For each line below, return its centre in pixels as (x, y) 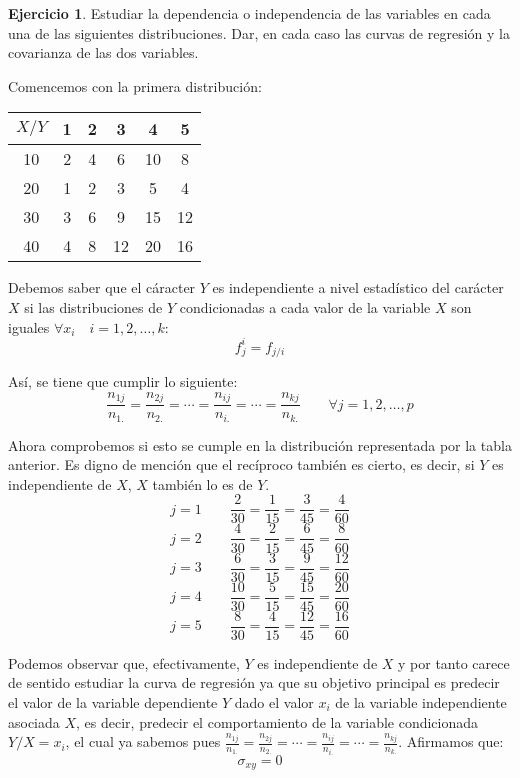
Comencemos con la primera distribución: (135, 85)
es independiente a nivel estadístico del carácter (358, 287)
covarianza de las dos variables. (103, 52)
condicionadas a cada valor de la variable (305, 306)
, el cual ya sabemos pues (143, 741)
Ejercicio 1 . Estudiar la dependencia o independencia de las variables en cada (249, 13)
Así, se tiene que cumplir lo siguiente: (123, 381)
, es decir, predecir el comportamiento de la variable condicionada (277, 721)
